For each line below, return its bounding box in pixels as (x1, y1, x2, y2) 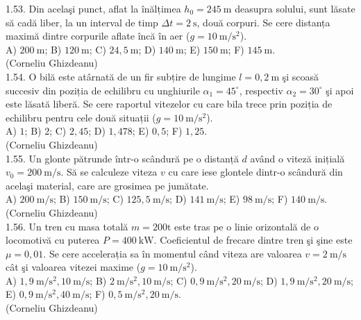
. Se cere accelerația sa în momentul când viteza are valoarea (43, 246, 302, 260)
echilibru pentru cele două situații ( (6, 110, 156, 124)
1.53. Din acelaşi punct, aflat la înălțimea (6, 1, 181, 15)
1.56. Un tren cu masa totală (6, 219, 128, 233)
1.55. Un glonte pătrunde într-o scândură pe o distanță (6, 151, 239, 165)
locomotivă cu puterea (6, 233, 100, 247)
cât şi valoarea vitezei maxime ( (6, 260, 141, 274)
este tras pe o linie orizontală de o (174, 219, 319, 233)
